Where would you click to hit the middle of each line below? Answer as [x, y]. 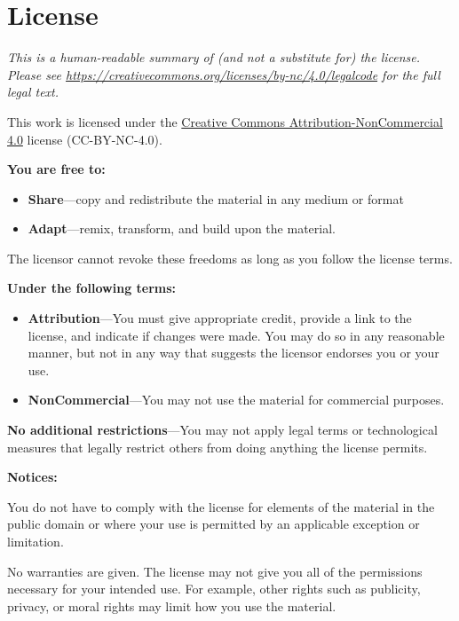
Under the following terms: [92, 288]
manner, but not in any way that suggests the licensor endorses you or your [233, 353]
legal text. [33, 92]
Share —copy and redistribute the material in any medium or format [216, 198]
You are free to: [56, 169]
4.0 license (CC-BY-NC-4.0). [85, 139]
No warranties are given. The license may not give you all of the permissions [215, 571]
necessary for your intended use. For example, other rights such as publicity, [214, 589]
